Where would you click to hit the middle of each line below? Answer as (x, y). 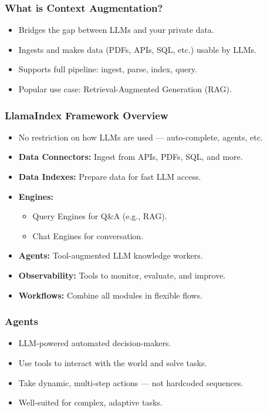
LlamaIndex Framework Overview (87, 115)
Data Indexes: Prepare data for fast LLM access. (110, 176)
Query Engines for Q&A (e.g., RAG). (100, 216)
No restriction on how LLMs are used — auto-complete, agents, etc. (141, 137)
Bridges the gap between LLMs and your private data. (116, 30)
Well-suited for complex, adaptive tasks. (90, 402)
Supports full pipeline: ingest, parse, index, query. (108, 69)
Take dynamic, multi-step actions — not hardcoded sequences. (131, 382)
